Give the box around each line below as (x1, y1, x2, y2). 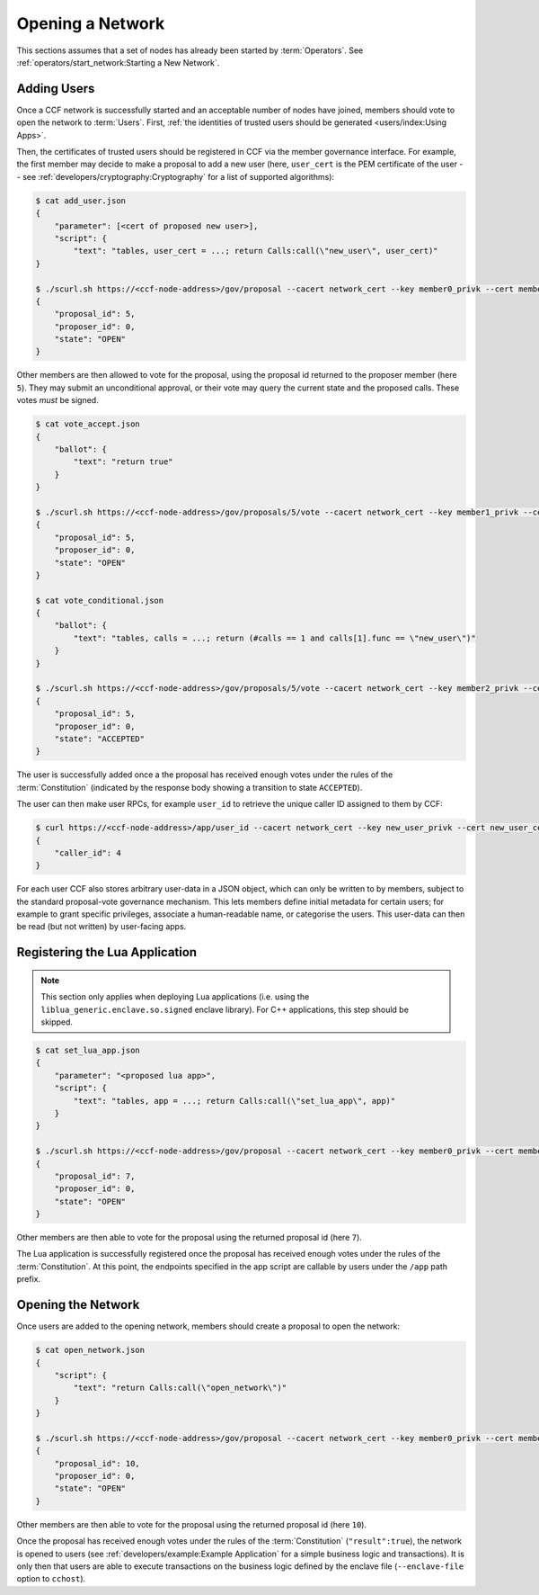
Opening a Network (16, 13, 165, 33)
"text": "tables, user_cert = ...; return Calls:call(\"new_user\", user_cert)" (73, 246, 439, 256)
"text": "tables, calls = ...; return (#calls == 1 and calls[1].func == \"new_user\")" (73, 632, 476, 643)
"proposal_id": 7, (54, 1170, 136, 1181)
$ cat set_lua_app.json (35, 1045, 141, 1056)
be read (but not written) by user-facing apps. (16, 921, 187, 932)
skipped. (40, 1017, 74, 1027)
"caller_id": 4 (54, 847, 121, 858)
